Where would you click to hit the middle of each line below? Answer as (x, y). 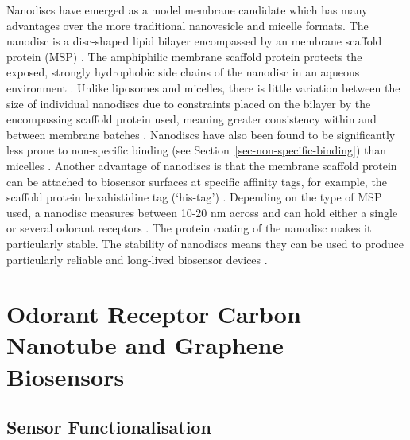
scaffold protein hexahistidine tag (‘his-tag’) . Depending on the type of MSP (194, 197)
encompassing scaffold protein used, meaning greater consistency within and (191, 119)
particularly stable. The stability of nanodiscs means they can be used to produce (205, 243)
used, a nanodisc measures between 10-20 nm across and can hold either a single (202, 212)
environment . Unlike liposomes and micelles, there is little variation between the (203, 87)
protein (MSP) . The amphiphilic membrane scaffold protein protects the (184, 56)
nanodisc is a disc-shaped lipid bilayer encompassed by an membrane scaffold (194, 41)
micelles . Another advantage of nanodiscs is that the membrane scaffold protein (202, 165)
